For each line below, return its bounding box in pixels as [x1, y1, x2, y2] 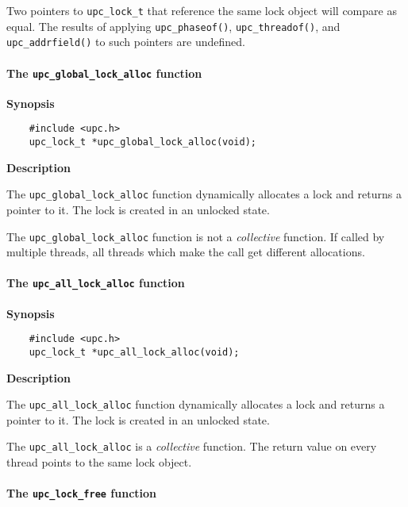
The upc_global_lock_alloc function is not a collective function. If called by [6, 228, 385, 244]
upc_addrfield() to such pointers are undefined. [6, 33, 245, 50]
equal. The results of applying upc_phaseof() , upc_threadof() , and [6, 17, 341, 34]
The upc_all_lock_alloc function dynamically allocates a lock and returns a [6, 396, 385, 413]
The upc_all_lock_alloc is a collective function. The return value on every [6, 438, 377, 455]
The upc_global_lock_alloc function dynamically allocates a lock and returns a [6, 186, 402, 202]
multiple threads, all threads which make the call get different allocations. [6, 244, 365, 260]
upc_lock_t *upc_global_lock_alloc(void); [29, 136, 256, 148]
